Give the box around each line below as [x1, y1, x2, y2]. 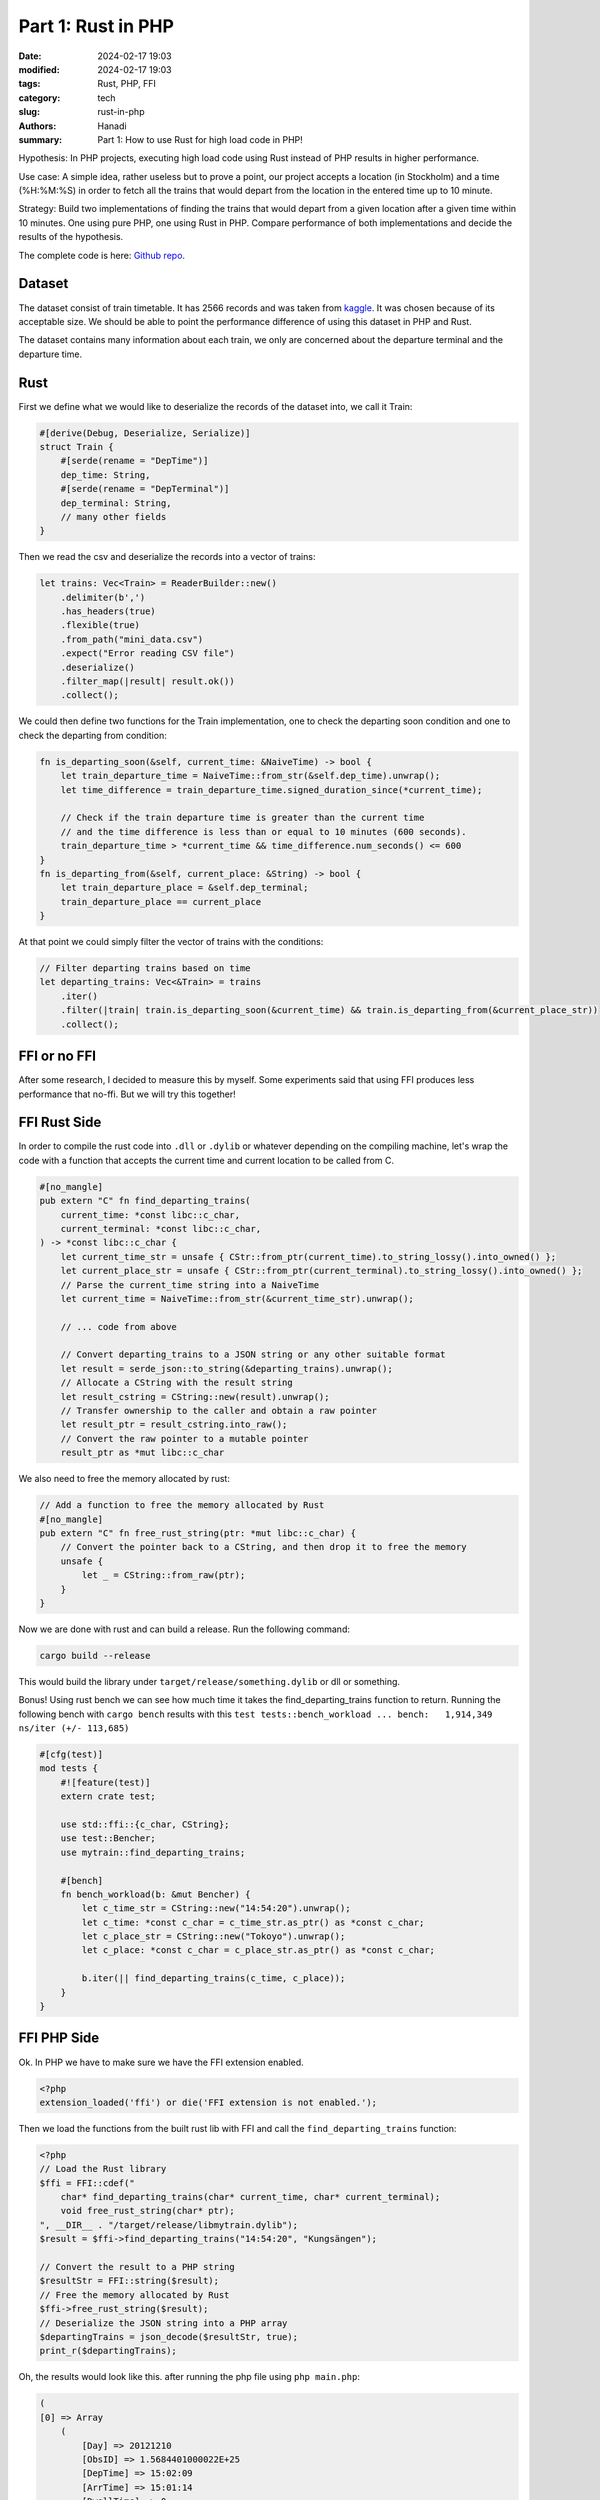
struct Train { [39, 441, 114, 452]
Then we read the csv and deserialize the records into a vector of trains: [18, 551, 316, 563]
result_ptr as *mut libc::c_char [60, 1447, 225, 1459]
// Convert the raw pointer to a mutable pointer [60, 1433, 309, 1444]
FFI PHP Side [18, 2030, 100, 2047]
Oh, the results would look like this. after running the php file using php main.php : [18, 2371, 360, 2383]
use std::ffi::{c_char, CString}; [60, 1818, 230, 1830]
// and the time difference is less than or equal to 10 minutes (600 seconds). [60, 826, 467, 837]
